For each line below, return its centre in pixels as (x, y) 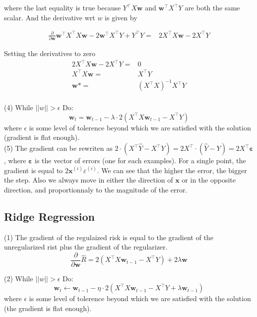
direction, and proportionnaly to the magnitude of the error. (96, 189)
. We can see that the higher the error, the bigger (172, 170)
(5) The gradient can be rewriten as (58, 148)
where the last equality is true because (63, 7)
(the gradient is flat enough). (48, 308)
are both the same (212, 7)
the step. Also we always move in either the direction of (89, 180)
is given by (121, 17)
